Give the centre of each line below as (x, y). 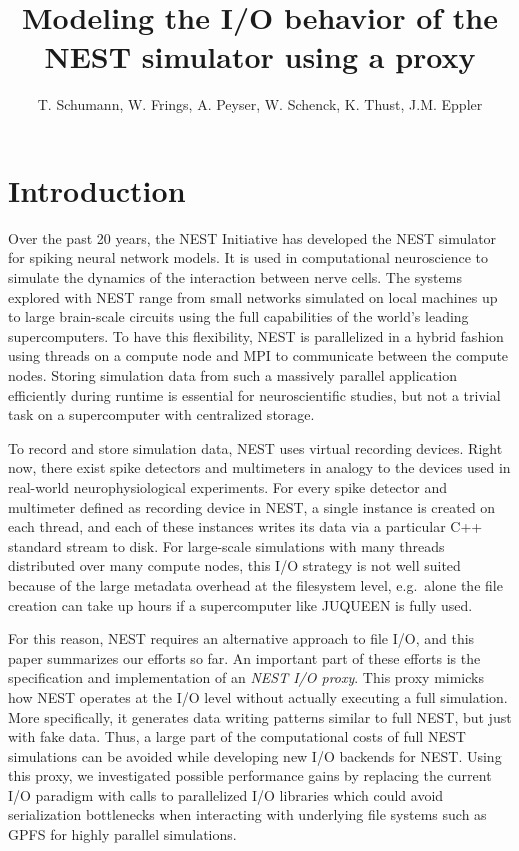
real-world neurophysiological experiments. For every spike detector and (227, 486)
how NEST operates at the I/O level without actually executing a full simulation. (258, 696)
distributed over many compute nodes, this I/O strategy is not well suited (234, 565)
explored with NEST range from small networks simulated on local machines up (253, 296)
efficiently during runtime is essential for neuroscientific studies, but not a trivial (254, 394)
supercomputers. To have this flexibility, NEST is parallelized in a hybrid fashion (256, 335)
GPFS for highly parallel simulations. (122, 834)
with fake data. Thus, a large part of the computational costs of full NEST (237, 736)
